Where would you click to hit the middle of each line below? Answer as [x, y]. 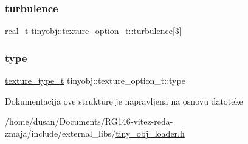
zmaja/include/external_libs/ [60, 133]
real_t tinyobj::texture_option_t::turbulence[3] [93, 31]
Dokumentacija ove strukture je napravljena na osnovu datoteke [124, 101]
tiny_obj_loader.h [150, 133]
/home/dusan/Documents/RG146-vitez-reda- [89, 121]
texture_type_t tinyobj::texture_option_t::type [95, 81]
